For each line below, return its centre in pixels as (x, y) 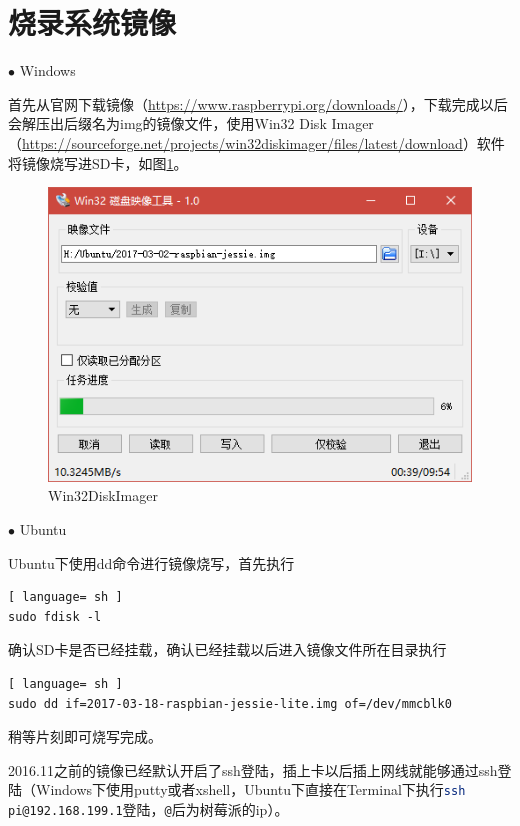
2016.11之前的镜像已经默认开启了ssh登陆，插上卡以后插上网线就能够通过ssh (253, 769)
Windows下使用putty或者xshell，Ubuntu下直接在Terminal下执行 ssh (250, 789)
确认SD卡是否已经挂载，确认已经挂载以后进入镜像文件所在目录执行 (227, 649)
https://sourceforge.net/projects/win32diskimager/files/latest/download (242, 142)
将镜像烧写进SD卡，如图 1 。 (98, 162)
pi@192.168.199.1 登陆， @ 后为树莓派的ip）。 (148, 808)
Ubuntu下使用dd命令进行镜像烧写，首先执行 (151, 562)
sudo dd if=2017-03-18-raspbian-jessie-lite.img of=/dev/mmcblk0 (230, 703)
